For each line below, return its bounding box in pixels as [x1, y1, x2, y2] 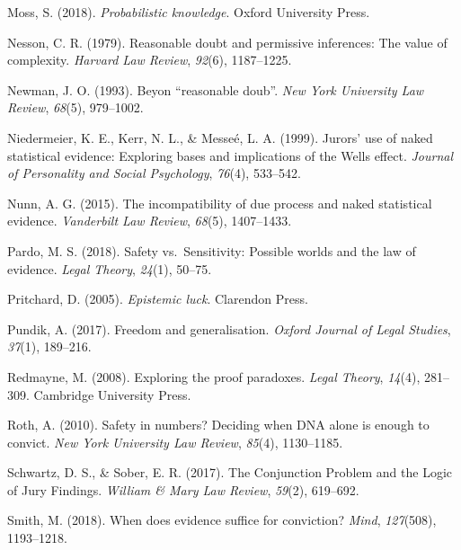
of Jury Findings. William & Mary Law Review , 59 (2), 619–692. [7, 480, 359, 499]
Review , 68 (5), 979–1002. [7, 98, 144, 117]
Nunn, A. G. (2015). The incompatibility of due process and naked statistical [7, 193, 432, 212]
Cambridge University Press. [33, 385, 191, 404]
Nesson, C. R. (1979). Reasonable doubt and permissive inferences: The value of [7, 32, 448, 51]
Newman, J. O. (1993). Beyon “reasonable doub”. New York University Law [7, 80, 424, 99]
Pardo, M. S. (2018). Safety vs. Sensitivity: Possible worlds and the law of [7, 241, 416, 260]
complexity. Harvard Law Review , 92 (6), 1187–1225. [7, 50, 292, 69]
